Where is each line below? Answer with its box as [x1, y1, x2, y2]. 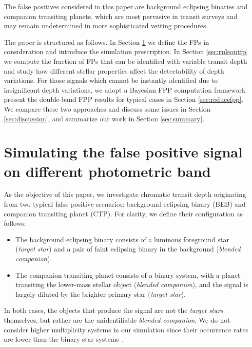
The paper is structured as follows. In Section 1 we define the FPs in [4, 37, 209, 47]
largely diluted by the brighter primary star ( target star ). [15, 289, 186, 299]
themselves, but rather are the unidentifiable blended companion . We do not [4, 314, 230, 325]
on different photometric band [4, 161, 211, 181]
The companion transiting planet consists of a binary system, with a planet [15, 270, 241, 280]
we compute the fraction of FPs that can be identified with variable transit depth [4, 56, 247, 66]
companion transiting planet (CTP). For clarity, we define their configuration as [4, 208, 243, 218]
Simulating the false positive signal [4, 142, 243, 162]
